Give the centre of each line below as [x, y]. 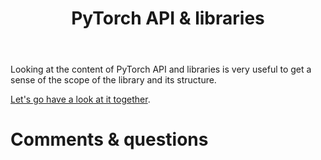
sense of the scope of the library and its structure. [113, 80]
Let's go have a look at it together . [80, 99]
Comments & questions [109, 139]
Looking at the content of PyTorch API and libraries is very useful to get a [161, 69]
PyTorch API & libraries [168, 18]
